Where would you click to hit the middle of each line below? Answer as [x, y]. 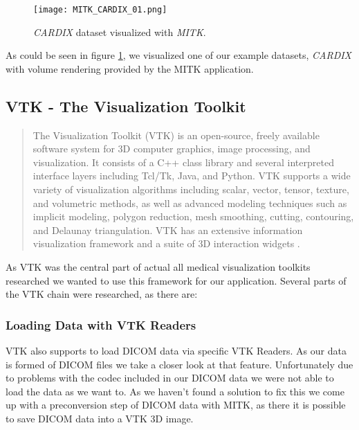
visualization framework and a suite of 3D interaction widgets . [166, 243]
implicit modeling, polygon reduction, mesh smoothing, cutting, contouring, [193, 216]
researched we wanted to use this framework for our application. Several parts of [176, 280]
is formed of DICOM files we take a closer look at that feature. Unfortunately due [179, 364]
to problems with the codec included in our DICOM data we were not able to [170, 378]
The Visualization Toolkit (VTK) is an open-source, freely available [176, 135]
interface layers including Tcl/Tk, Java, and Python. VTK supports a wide [192, 176]
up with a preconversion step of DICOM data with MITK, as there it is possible [176, 405]
